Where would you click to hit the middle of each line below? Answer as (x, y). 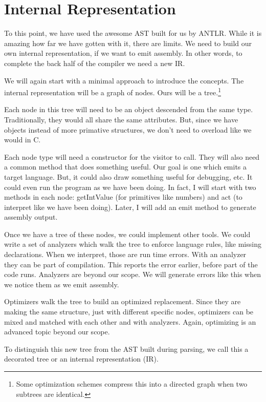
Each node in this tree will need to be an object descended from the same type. (129, 109)
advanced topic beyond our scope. (57, 332)
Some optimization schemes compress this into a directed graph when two (132, 384)
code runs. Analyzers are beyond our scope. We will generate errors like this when (132, 274)
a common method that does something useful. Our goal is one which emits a (126, 167)
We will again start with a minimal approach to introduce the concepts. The (124, 80)
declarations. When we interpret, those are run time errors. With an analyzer (125, 254)
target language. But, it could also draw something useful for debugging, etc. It (128, 176)
